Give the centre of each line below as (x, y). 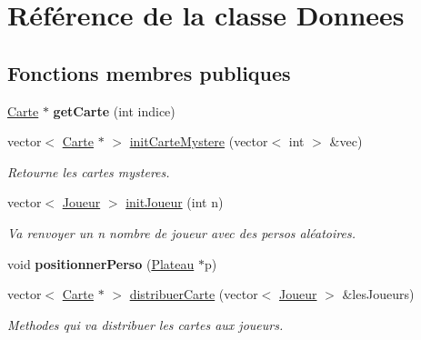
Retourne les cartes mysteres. (89, 171)
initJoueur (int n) (175, 202)
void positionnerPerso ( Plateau (101, 263)
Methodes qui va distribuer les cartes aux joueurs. (145, 324)
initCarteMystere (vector (199, 141)
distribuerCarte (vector (194, 294)
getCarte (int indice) (114, 110)
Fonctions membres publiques (149, 72)
